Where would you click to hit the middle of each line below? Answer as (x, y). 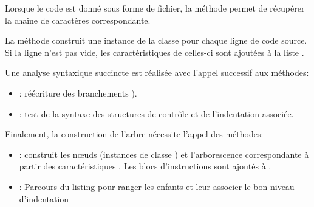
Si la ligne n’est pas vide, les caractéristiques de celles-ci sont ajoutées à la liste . (155, 52)
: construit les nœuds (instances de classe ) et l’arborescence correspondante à (164, 154)
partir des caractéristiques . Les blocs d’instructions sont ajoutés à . (145, 166)
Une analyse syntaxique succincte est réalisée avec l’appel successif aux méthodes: (157, 73)
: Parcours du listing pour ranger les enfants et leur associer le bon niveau (157, 186)
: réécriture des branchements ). (78, 93)
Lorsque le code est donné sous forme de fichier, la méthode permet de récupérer (155, 8)
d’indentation (44, 198)
